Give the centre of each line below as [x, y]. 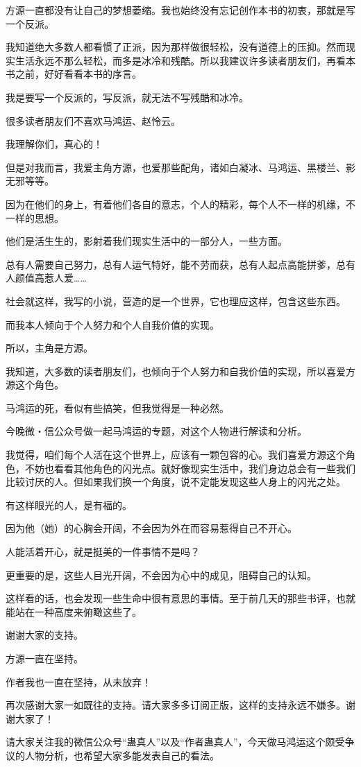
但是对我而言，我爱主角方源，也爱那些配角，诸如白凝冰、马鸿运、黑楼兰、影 [180, 167]
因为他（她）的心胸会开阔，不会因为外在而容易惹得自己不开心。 [151, 528]
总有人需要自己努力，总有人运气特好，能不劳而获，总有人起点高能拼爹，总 [176, 264]
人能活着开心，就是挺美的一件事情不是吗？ [103, 552]
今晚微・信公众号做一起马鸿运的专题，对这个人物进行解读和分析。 [156, 431]
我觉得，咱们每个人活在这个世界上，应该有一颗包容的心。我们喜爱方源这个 [176, 455]
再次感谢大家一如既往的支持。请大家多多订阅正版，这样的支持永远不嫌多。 [176, 705]
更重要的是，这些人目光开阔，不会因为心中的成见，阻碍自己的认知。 [161, 575]
